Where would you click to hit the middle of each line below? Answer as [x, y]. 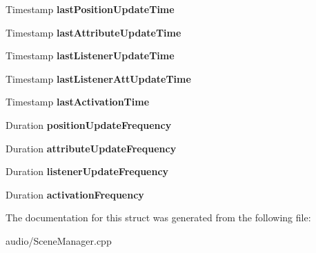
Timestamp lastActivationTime [78, 102]
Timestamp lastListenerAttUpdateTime [98, 78]
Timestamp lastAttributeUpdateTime [93, 32]
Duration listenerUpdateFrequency [87, 171]
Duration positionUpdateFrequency [89, 124]
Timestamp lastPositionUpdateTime [90, 9]
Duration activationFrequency [75, 194]
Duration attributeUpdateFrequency [91, 148]
